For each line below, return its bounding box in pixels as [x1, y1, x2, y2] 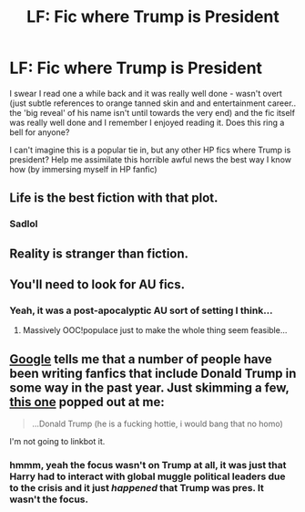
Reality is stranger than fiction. [9, 246, 189, 261]
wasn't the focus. [9, 493, 89, 506]
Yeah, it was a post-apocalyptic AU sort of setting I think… [9, 304, 273, 317]
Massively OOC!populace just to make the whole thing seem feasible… [22, 325, 288, 336]
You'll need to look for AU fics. [9, 277, 185, 293]
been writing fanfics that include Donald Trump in [9, 365, 297, 381]
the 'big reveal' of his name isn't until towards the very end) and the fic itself [9, 107, 296, 118]
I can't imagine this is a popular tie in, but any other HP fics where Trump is [9, 144, 291, 155]
